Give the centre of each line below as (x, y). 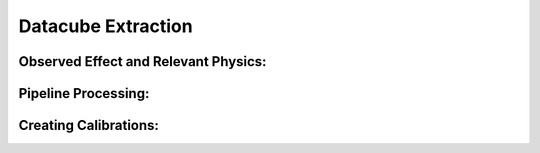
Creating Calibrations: (89, 125)
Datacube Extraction (106, 26)
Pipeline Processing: (84, 93)
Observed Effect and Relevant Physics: (142, 61)
